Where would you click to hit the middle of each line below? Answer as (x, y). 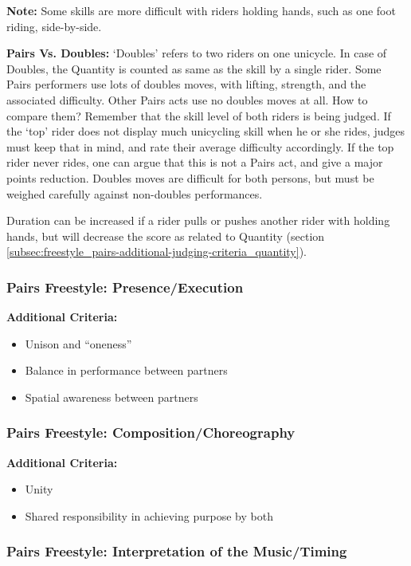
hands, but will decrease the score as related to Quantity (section (166, 236)
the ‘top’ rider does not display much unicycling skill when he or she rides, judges (205, 131)
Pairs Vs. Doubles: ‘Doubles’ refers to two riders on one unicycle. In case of (197, 53)
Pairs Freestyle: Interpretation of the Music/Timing (177, 551)
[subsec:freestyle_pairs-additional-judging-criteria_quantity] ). (157, 252)
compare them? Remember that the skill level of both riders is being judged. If (199, 115)
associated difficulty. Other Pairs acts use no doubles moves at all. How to (187, 99)
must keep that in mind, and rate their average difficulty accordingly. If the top (200, 146)
